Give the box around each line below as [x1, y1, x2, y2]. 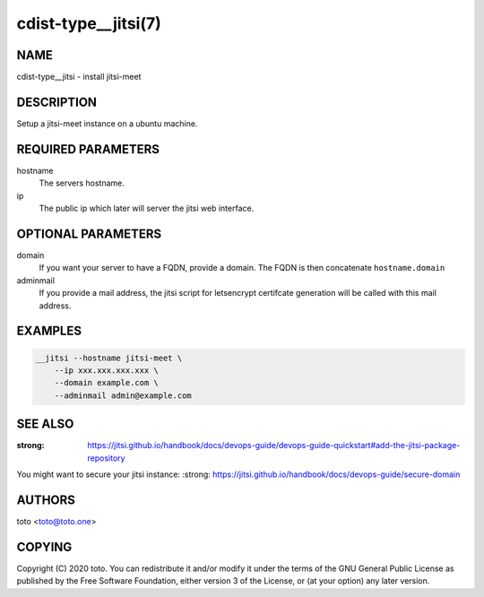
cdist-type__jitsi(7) [16, 13, 161, 33]
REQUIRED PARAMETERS [16, 142, 160, 157]
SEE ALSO [16, 417, 74, 432]
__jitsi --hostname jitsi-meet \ [35, 352, 183, 363]
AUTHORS [16, 492, 76, 507]
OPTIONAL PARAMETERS [16, 226, 162, 241]
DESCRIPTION [16, 94, 98, 109]
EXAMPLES [16, 324, 82, 339]
